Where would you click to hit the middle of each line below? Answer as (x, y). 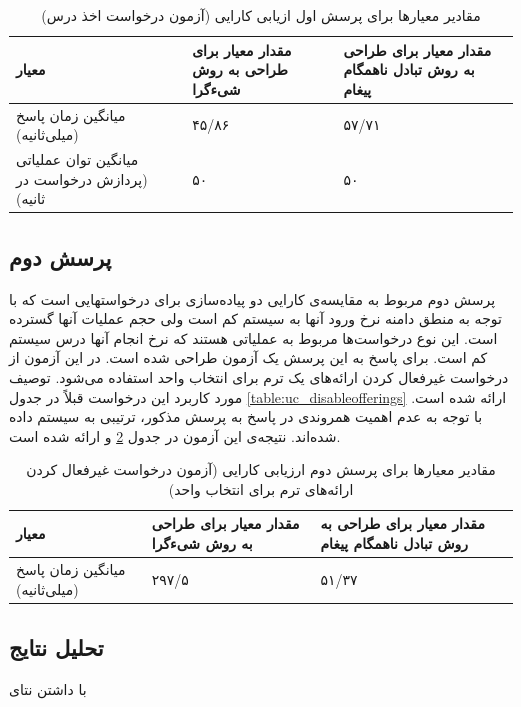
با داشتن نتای (48, 688)
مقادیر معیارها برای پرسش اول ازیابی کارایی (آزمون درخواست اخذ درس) (261, 15)
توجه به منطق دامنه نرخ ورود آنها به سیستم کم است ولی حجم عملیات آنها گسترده (255, 318)
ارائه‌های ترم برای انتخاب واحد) (261, 488)
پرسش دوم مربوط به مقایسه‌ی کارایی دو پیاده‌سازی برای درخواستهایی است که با (252, 298)
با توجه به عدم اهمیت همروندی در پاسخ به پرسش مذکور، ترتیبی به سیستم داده (246, 416)
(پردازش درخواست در (82, 178)
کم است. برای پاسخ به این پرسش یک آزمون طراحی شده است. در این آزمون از (248, 357)
